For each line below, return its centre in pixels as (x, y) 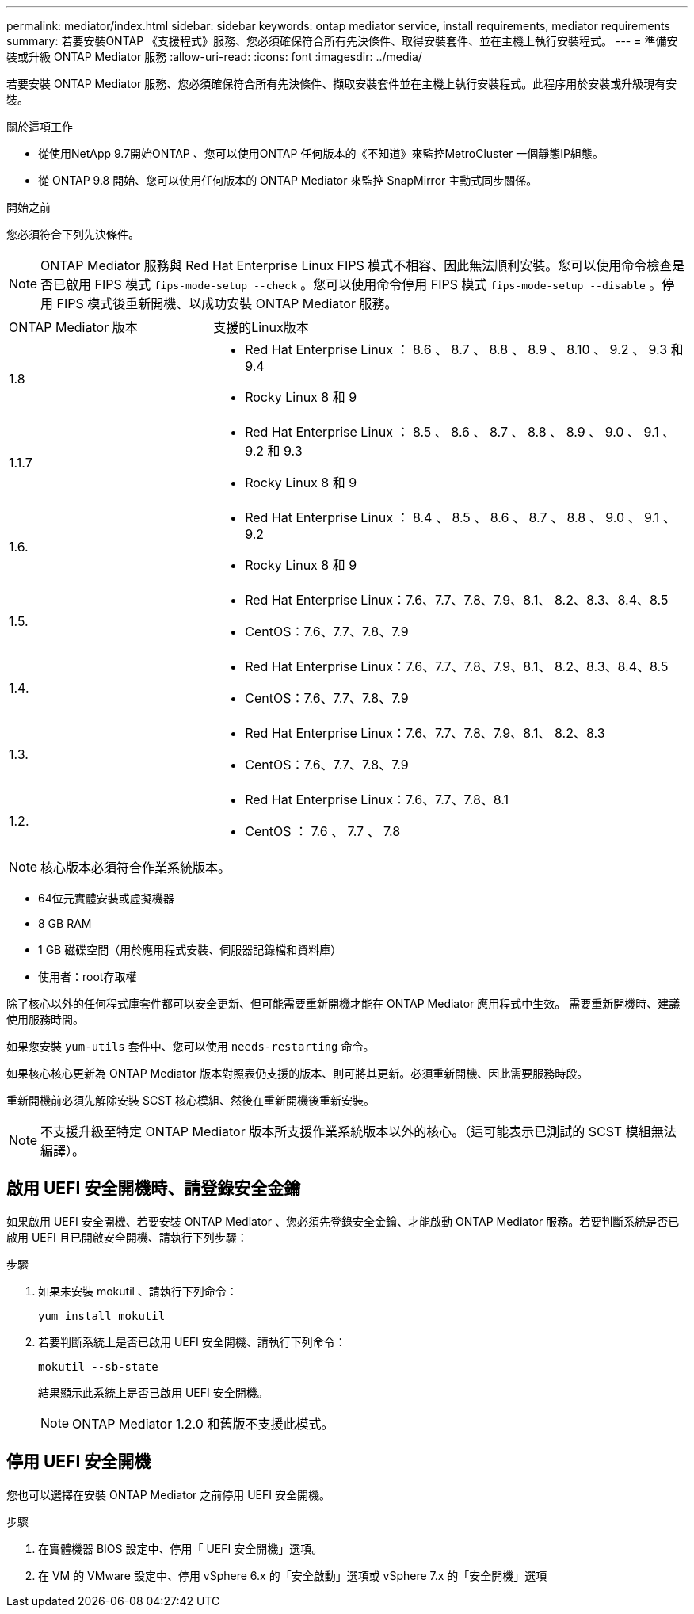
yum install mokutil (102, 1316)
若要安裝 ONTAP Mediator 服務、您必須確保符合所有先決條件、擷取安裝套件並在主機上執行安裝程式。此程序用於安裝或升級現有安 (342, 84)
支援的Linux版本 (261, 327)
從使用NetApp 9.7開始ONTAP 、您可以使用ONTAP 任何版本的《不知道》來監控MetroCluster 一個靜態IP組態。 (321, 153)
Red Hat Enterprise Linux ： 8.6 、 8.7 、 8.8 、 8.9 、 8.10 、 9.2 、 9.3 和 (464, 349)
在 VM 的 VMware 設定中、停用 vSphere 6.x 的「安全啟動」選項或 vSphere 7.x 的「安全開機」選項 (293, 1575)
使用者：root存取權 (88, 977)
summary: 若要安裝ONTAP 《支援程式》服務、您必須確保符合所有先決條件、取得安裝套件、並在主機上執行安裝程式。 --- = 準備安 (342, 41)
